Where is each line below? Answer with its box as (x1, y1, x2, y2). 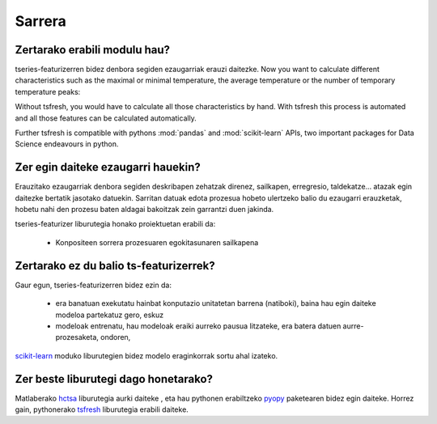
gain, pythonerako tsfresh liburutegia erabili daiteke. (15, 405, 189, 414)
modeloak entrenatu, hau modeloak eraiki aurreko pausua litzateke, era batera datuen (55, 320, 342, 331)
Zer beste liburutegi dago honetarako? (15, 372, 214, 386)
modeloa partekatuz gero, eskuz (55, 310, 164, 320)
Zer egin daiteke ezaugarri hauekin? (15, 160, 202, 174)
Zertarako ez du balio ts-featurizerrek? (15, 259, 216, 273)
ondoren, (100, 333, 131, 342)
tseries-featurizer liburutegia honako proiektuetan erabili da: (15, 219, 216, 229)
